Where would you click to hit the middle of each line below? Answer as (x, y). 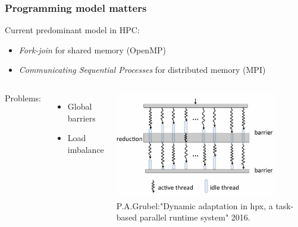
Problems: (23, 98)
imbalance (86, 149)
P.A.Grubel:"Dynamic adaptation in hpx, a (195, 205)
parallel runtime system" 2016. (195, 217)
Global (80, 106)
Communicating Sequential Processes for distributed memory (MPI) (142, 70)
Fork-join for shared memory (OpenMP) (92, 49)
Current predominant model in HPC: (72, 30)
